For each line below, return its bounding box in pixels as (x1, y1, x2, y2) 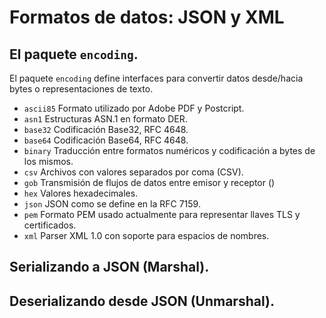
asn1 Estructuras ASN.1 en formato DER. (23, 113, 188, 125)
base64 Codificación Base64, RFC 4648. (23, 134, 189, 146)
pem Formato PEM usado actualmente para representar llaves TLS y (23, 209, 301, 220)
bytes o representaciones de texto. (9, 83, 154, 95)
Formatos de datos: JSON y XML (9, 6, 285, 29)
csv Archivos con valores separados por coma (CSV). (23, 166, 244, 178)
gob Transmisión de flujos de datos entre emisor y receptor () (23, 177, 276, 188)
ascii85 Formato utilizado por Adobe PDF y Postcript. (23, 102, 245, 114)
